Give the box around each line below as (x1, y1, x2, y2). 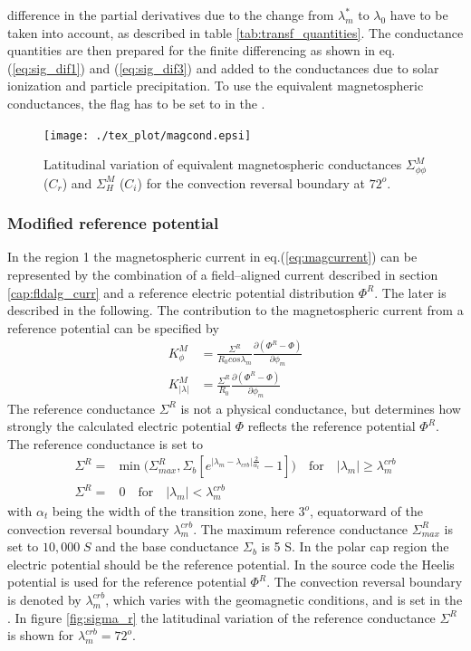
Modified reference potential (7, 212, 219, 235)
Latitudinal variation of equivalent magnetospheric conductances (43, 155, 402, 174)
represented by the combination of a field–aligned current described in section (7, 265, 438, 284)
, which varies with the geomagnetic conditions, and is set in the (105, 589, 463, 608)
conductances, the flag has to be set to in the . (7, 93, 265, 112)
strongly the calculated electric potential (7, 416, 232, 436)
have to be (389, 5, 448, 24)
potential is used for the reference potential (7, 572, 246, 591)
